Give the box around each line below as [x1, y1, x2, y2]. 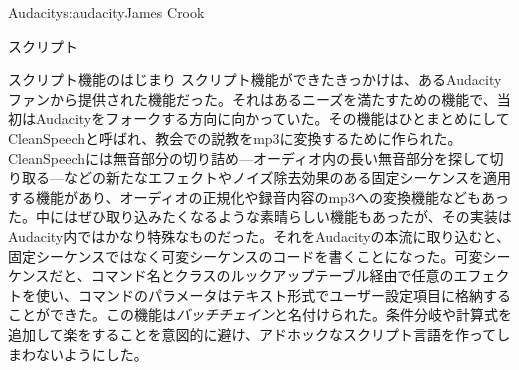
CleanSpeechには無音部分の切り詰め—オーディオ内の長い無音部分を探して [8, 147, 490, 168]
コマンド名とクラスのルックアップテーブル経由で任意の [90, 265, 454, 286]
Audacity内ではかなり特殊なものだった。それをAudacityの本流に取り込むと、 [8, 225, 510, 246]
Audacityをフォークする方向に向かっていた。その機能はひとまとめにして [35, 108, 510, 129]
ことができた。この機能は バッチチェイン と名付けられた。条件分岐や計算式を [8, 304, 512, 325]
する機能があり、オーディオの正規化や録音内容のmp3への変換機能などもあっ [8, 186, 509, 207]
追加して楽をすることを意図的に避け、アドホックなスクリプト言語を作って [8, 323, 497, 344]
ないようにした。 [35, 343, 148, 364]
